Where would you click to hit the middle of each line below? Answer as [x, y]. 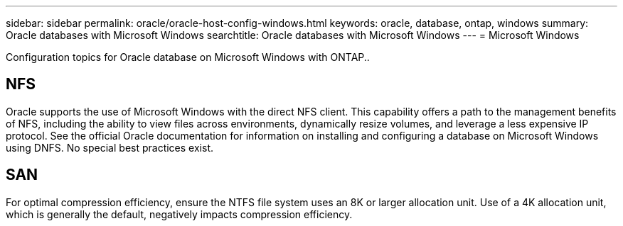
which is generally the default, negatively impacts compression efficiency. [179, 214]
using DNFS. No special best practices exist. [110, 147]
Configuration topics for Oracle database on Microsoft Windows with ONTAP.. [188, 57]
